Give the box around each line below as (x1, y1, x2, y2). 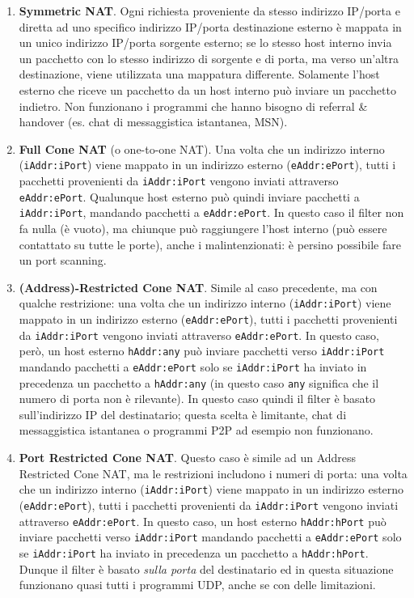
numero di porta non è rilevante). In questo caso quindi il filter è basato (19, 390, 376, 407)
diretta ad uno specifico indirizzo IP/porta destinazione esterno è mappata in (19, 18, 402, 35)
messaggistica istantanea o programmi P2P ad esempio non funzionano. (19, 422, 374, 439)
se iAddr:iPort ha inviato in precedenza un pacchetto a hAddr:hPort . (19, 544, 369, 561)
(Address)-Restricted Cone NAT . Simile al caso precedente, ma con (19, 278, 378, 295)
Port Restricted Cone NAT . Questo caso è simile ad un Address (19, 449, 357, 466)
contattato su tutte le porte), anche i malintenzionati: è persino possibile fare (19, 235, 401, 252)
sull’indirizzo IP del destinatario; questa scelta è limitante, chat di (19, 405, 347, 422)
